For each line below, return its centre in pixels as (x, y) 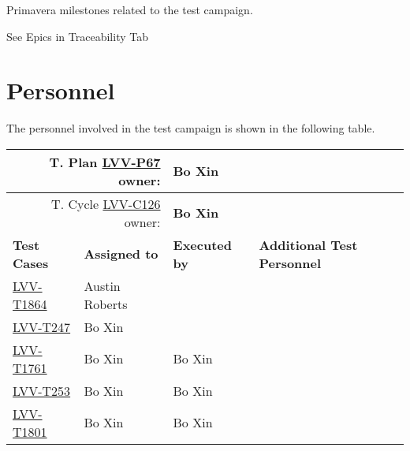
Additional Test (308, 244)
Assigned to (121, 254)
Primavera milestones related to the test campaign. (130, 9)
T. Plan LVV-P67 (105, 162)
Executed (202, 244)
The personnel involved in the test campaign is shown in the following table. (191, 128)
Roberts (106, 304)
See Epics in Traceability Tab (77, 36)
